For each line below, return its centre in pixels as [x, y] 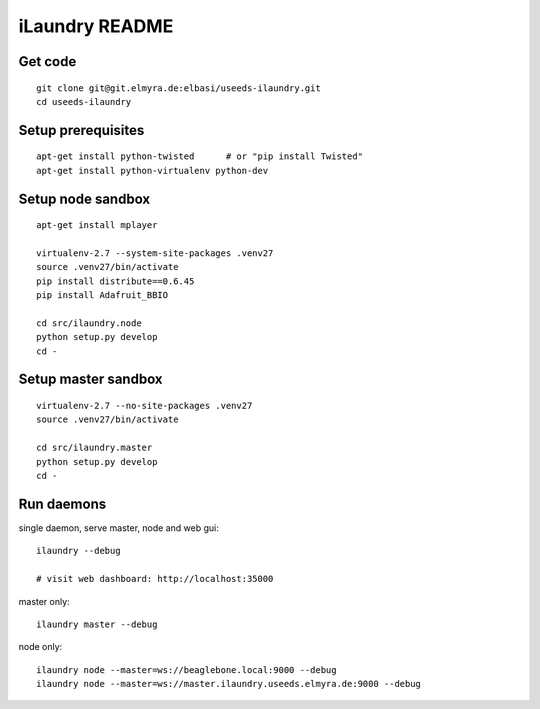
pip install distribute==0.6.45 [115, 281]
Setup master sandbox [91, 379]
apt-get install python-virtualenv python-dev [152, 170]
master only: [44, 601]
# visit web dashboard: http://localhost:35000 [155, 579]
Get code [47, 61]
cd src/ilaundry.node [89, 323]
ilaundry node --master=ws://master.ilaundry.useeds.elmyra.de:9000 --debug [229, 684]
